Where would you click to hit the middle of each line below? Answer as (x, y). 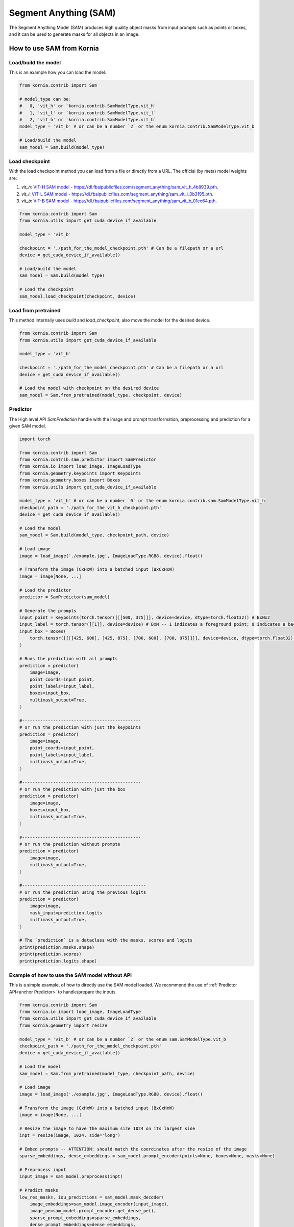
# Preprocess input (43, 1170)
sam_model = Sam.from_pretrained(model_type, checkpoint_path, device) (107, 1073)
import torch (35, 439)
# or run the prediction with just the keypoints (80, 727)
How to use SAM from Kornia (54, 48)
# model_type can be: (45, 99)
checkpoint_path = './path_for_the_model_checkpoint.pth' (90, 1046)
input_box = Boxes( (43, 631)
